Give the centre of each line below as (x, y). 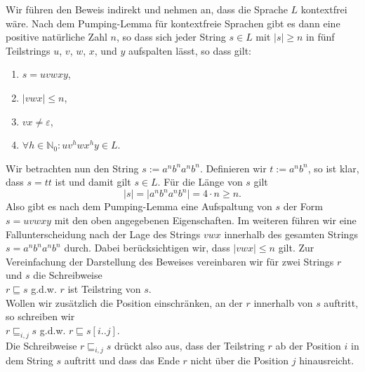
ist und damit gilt (93, 182)
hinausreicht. (327, 360)
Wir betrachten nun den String (72, 168)
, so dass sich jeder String (171, 37)
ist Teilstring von (104, 289)
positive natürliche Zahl (57, 37)
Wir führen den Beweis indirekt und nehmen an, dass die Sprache (147, 9)
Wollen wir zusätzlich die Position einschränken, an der (124, 302)
